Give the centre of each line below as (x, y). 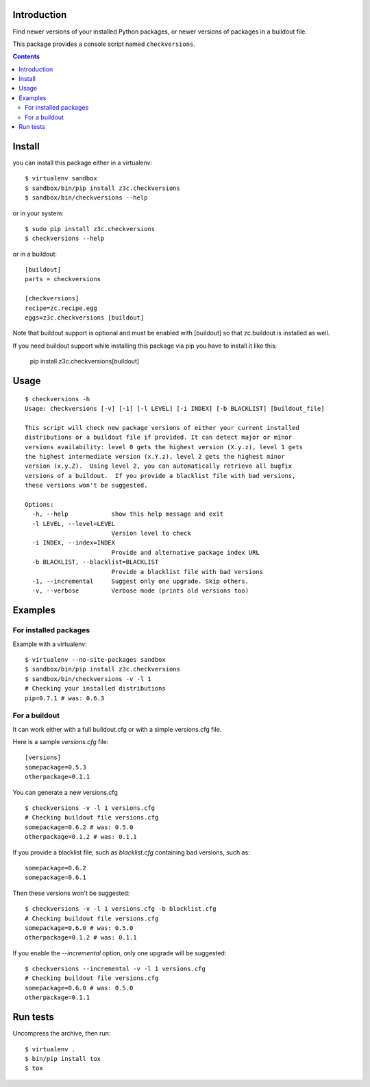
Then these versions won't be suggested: (71, 893)
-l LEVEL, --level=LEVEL (74, 524)
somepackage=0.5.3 (56, 767)
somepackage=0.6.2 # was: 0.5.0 (79, 827)
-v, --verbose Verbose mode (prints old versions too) (140, 591)
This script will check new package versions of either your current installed (162, 428)
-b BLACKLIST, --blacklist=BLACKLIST (95, 562)
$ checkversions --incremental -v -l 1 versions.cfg (115, 969)
